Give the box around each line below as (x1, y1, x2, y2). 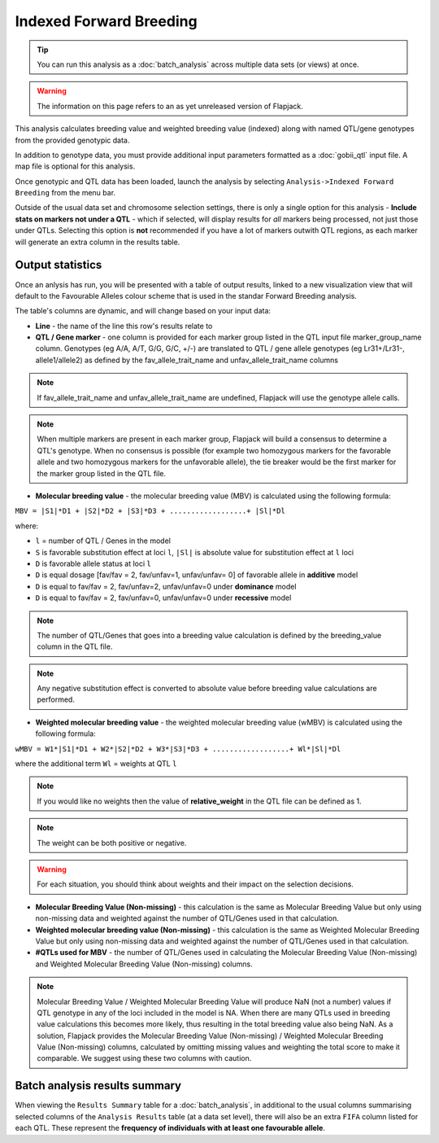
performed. (37, 694, 75, 704)
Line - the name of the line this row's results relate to (35, 321, 213, 331)
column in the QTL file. (37, 642, 113, 651)
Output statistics (15, 258, 102, 272)
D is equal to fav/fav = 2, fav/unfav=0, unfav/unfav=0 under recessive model (35, 593, 292, 602)
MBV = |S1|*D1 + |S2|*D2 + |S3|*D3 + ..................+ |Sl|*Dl (15, 506, 286, 516)
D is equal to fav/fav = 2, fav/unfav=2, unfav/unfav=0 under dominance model (35, 581, 297, 591)
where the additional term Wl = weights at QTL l (15, 759, 177, 769)
